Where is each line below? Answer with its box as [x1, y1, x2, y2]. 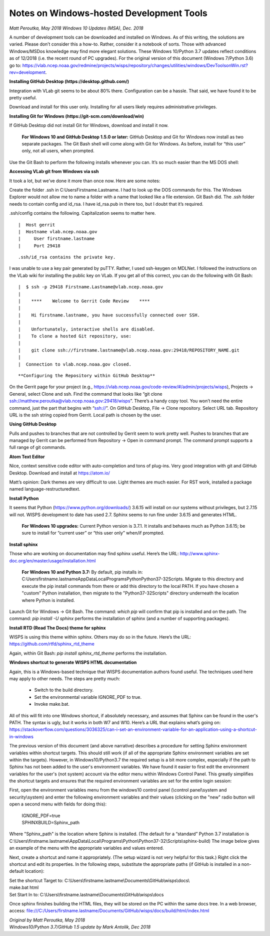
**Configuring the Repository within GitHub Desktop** [18, 373, 155, 378]
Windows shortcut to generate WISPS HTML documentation [9, 660, 137, 666]
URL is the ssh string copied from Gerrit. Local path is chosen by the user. [9, 412, 162, 418]
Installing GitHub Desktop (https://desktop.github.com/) [9, 78, 129, 85]
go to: [9, 62, 21, 68]
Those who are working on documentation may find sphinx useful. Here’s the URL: [9, 551, 179, 557]
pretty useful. [9, 95, 37, 101]
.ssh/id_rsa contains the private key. [18, 254, 116, 260]
